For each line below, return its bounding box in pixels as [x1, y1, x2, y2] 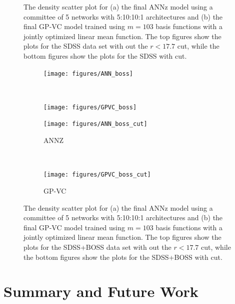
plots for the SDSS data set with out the [23, 41, 148, 51]
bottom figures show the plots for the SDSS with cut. [23, 50, 187, 61]
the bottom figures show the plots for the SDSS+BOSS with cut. [23, 251, 222, 262]
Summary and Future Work [3, 281, 198, 301]
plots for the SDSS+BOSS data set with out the [23, 241, 171, 252]
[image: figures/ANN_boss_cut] [43, 120, 147, 128]
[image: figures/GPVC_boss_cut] [43, 171, 151, 179]
